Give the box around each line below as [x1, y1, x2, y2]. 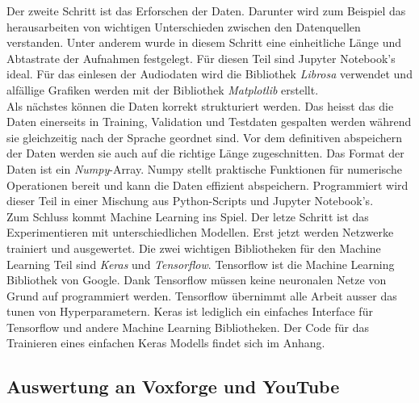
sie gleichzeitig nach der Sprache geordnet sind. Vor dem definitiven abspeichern [6, 128, 403, 145]
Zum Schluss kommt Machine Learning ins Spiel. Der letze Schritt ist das [6, 208, 369, 225]
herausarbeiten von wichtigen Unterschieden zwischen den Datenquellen [6, 18, 361, 35]
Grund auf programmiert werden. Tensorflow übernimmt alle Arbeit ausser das [6, 287, 397, 304]
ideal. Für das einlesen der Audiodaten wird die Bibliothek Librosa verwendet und [6, 65, 413, 82]
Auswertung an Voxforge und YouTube [6, 374, 340, 399]
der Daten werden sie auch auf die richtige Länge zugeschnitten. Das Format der [6, 145, 404, 162]
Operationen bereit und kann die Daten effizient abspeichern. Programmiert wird [6, 176, 409, 193]
